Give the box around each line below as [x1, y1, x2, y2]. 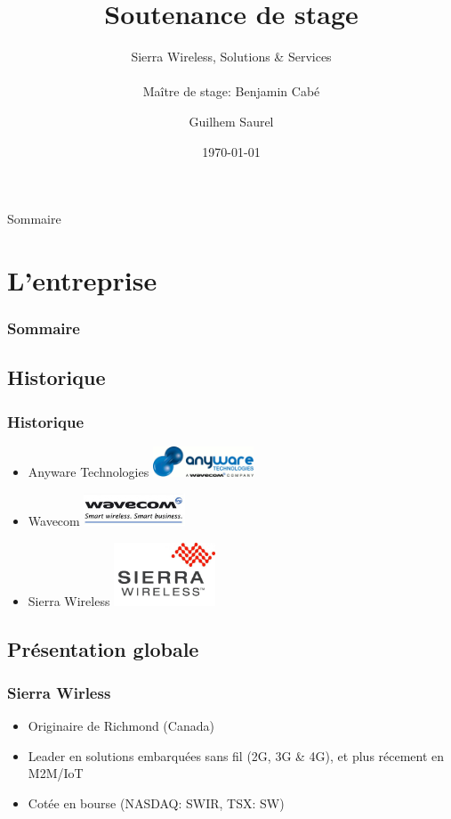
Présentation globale [7, 635, 199, 662]
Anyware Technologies [28, 463, 149, 481]
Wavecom [28, 512, 80, 530]
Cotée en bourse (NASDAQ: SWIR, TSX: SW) [28, 794, 285, 813]
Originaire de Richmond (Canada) [28, 717, 214, 735]
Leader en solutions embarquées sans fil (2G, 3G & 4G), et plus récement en [28, 746, 445, 765]
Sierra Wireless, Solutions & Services [131, 47, 332, 66]
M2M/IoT [28, 764, 84, 782]
